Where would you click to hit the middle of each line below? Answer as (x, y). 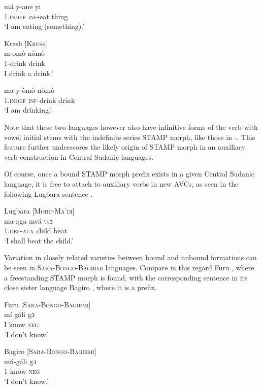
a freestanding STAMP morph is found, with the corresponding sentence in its (126, 277)
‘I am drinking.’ (28, 110)
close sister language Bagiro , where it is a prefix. (80, 287)
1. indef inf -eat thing (36, 16)
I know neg (22, 324)
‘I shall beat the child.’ (39, 240)
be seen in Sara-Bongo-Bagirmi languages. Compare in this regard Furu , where (129, 268)
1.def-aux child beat (36, 231)
